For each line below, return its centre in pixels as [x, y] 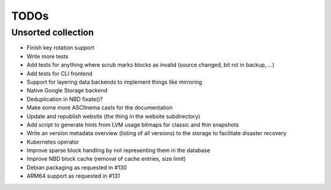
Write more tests [48, 56]
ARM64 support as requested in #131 [73, 176]
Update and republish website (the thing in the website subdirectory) [113, 116]
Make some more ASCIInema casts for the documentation [100, 108]
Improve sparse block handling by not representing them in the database [119, 150]
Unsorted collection [53, 32]
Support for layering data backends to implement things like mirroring [114, 82]
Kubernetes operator [53, 142]
